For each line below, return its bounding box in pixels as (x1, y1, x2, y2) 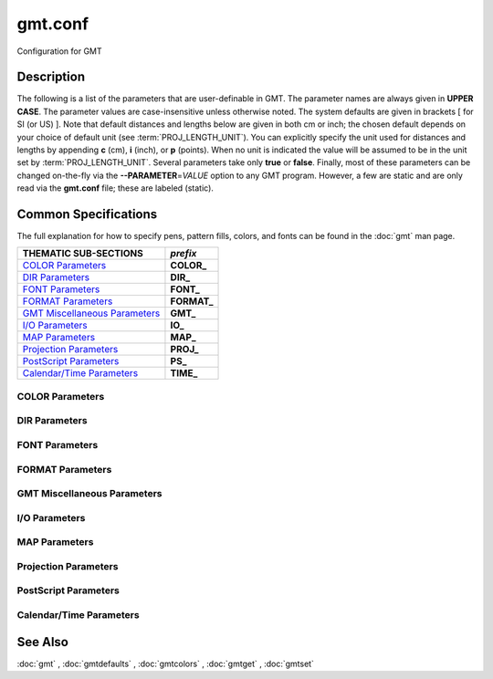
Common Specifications (16, 206, 158, 222)
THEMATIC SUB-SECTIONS (22, 247, 143, 260)
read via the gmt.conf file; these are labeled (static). (16, 183, 215, 193)
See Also (16, 634, 68, 650)
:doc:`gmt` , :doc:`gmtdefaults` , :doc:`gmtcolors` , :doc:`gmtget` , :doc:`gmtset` (16, 658, 315, 669)
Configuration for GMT (16, 46, 102, 57)
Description (16, 69, 86, 85)
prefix (170, 247, 197, 260)
